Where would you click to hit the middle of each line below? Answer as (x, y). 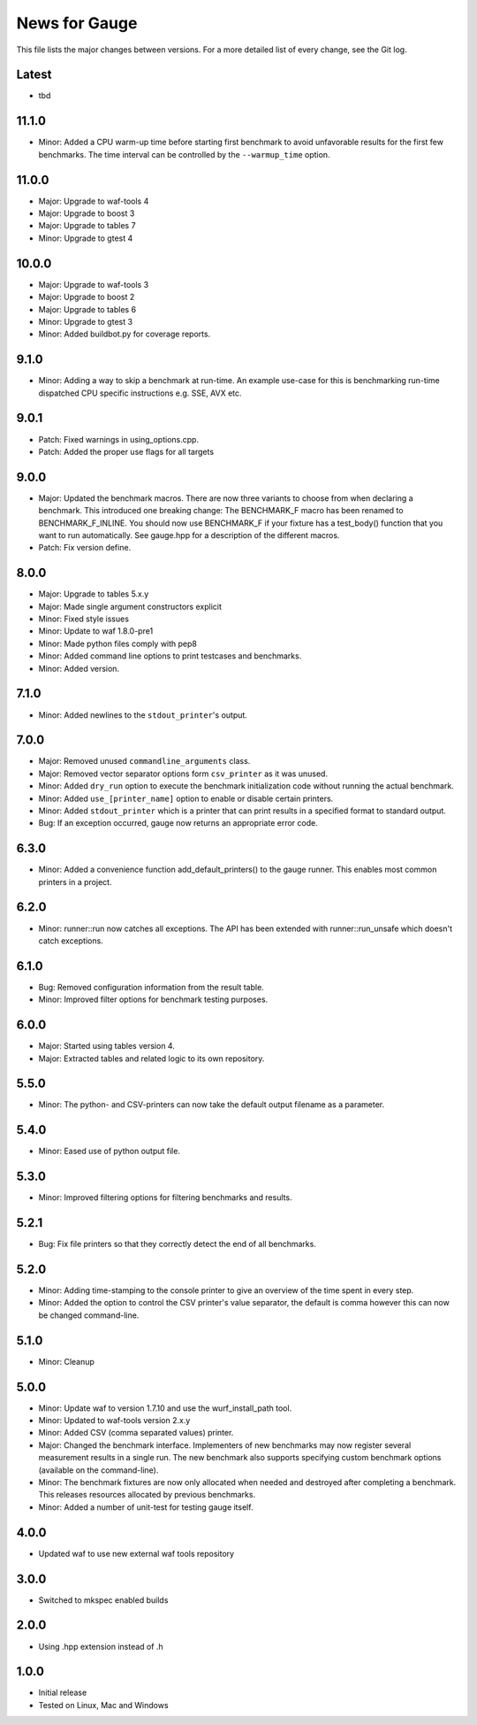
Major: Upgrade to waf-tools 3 (94, 284)
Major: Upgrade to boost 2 (87, 297)
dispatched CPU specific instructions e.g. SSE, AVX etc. (140, 393)
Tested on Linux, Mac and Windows (103, 1705)
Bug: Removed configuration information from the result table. (151, 987)
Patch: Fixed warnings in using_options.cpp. (118, 439)
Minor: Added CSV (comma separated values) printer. (136, 1433)
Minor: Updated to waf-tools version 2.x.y (114, 1421)
